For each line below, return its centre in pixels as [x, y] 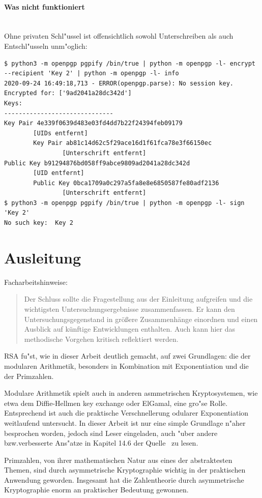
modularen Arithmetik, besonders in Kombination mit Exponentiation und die [126, 365]
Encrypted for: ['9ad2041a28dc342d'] [68, 93]
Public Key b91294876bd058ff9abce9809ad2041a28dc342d [97, 163]
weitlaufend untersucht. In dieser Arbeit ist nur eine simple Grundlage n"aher [125, 422]
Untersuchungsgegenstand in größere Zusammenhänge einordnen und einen [141, 319]
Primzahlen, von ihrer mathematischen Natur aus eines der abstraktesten [118, 460]
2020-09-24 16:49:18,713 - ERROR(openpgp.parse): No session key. [119, 83]
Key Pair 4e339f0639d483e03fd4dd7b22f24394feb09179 [93, 123]
